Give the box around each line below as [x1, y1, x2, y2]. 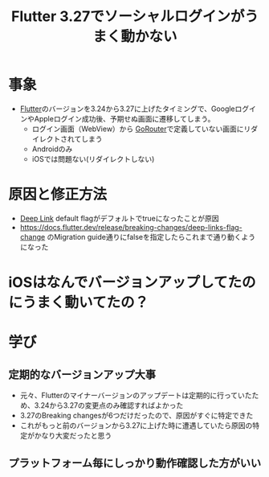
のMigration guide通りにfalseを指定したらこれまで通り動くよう [47, 232, 255, 241]
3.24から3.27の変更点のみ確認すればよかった [34, 401, 184, 410]
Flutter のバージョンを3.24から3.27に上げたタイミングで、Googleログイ [19, 104, 257, 113]
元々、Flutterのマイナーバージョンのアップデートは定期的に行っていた [19, 391, 252, 401]
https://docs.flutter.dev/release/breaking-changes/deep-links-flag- [19, 222, 243, 232]
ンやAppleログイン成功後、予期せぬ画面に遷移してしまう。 [19, 113, 215, 123]
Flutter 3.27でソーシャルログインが [10, 7, 245, 26]
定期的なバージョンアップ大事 [8, 368, 157, 381]
